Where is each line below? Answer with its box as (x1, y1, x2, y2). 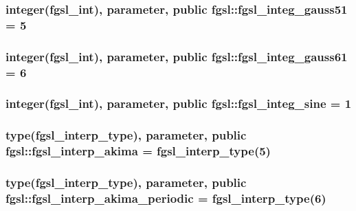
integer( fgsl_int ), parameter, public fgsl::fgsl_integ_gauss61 (5, 47, 348, 65)
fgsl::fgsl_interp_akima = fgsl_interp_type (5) (5, 142, 271, 159)
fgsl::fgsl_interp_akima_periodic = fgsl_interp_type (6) (5, 189, 326, 206)
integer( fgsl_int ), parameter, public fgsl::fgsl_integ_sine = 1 (5, 95, 352, 112)
